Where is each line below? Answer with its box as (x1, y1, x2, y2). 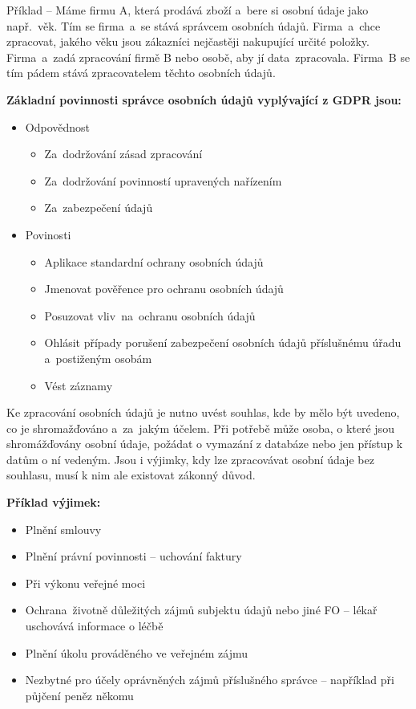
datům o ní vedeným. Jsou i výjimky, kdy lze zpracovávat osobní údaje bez (6, 450, 374, 467)
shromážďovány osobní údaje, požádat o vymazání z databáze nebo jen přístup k (6, 435, 403, 452)
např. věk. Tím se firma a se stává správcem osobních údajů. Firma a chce (6, 17, 381, 34)
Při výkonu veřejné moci (25, 574, 146, 591)
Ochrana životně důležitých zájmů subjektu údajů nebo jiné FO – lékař (25, 601, 378, 618)
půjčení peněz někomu (25, 687, 134, 703)
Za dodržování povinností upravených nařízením (44, 172, 282, 189)
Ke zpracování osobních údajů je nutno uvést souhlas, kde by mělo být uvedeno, (6, 404, 400, 421)
